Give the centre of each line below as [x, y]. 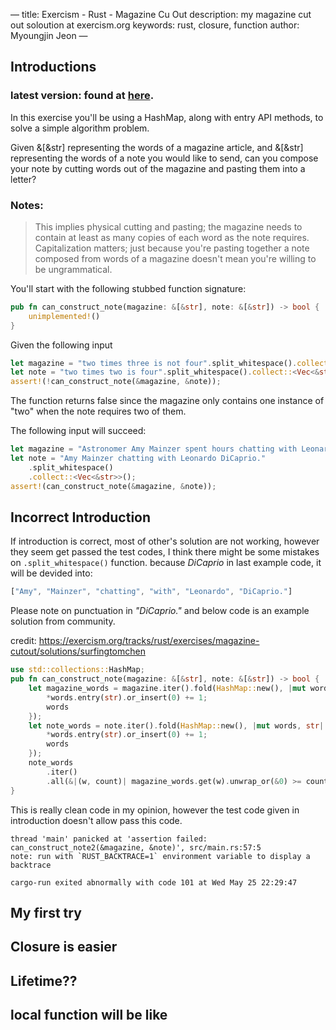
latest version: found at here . [82, 96]
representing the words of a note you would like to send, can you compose [164, 158]
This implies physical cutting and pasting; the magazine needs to [168, 226]
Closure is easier [64, 947]
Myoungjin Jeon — [49, 35]
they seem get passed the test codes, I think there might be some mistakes [165, 552]
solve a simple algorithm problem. [80, 128]
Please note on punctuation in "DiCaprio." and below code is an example [160, 611]
